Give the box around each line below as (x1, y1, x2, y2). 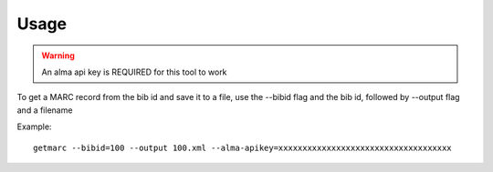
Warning (41, 50, 75, 61)
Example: (16, 121, 52, 132)
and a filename (16, 105, 73, 116)
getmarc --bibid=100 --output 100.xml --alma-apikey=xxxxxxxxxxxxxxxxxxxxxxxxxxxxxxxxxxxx (33, 142, 452, 153)
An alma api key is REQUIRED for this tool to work (41, 66, 227, 77)
